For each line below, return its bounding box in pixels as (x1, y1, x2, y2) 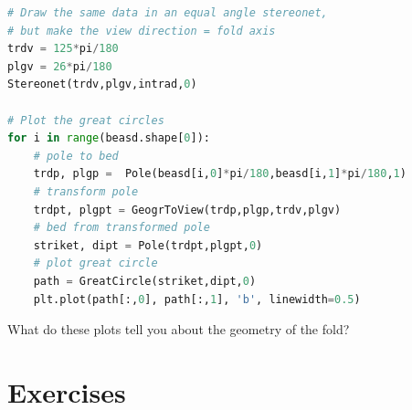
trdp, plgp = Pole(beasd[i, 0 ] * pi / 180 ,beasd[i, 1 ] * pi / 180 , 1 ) (33, 167, 407, 181)
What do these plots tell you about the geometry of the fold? (7, 320, 350, 339)
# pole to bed (33, 149, 119, 163)
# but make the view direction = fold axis (7, 24, 276, 37)
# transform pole (33, 184, 139, 198)
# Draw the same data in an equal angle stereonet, (7, 6, 328, 19)
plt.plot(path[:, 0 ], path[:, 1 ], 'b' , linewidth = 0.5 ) (33, 292, 361, 306)
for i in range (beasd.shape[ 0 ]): (7, 131, 210, 145)
